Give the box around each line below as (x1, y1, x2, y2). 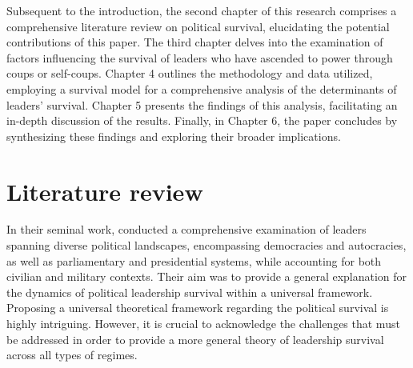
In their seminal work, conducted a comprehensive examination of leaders (6, 221, 367, 238)
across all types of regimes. (6, 346, 138, 363)
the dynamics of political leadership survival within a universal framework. (6, 283, 373, 300)
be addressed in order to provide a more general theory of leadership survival (6, 330, 384, 347)
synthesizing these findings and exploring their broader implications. (6, 127, 341, 144)
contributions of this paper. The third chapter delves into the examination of (6, 34, 383, 50)
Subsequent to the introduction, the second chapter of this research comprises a (6, 2, 397, 18)
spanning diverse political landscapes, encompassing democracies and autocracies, (6, 237, 407, 254)
